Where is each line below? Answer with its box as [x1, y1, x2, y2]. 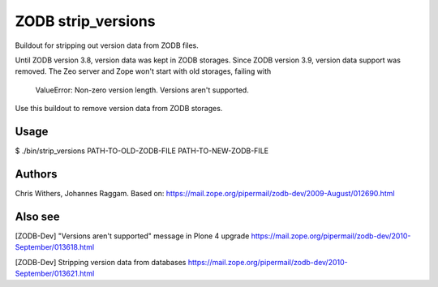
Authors [15, 167, 58, 181]
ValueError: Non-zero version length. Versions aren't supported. [35, 85, 249, 95]
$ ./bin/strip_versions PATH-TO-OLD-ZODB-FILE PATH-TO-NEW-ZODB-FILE [15, 146, 269, 156]
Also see [15, 209, 60, 223]
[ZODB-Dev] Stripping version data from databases [15, 257, 187, 267]
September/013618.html [15, 242, 95, 252]
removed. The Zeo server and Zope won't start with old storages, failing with [15, 66, 272, 76]
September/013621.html [15, 268, 95, 278]
